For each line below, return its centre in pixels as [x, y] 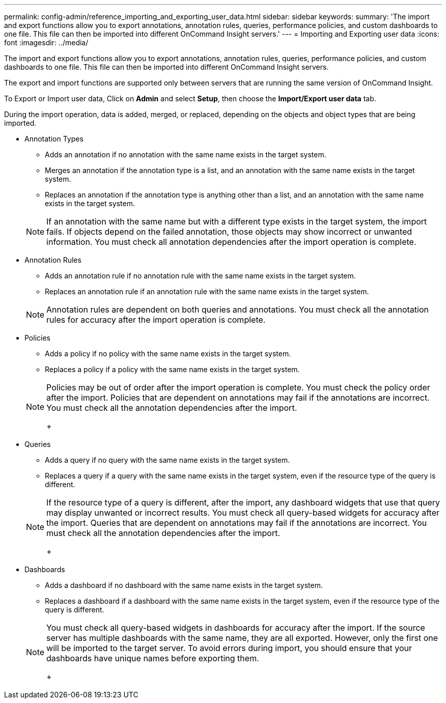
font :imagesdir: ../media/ [46, 43]
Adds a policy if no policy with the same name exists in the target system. [168, 354]
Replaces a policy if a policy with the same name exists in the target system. [172, 369]
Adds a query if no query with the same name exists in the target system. [168, 460]
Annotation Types [54, 139]
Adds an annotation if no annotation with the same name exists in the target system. [186, 154]
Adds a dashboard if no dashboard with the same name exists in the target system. [184, 585]
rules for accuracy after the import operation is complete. [156, 320]
